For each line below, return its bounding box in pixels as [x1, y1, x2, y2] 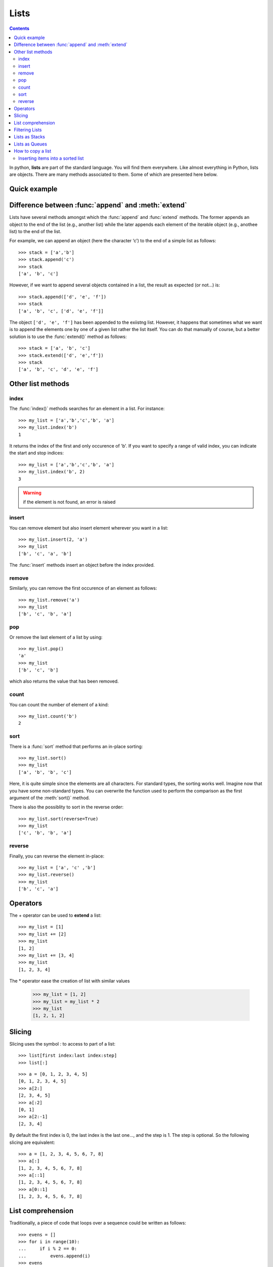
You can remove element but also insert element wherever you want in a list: [9, 525, 169, 531]
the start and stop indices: [9, 450, 64, 456]
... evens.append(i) [18, 1253, 90, 1259]
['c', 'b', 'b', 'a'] [18, 830, 72, 836]
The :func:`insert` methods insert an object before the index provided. [9, 562, 155, 568]
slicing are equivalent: [9, 1139, 55, 1145]
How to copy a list [14, 148, 52, 154]
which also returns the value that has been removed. [9, 678, 119, 684]
